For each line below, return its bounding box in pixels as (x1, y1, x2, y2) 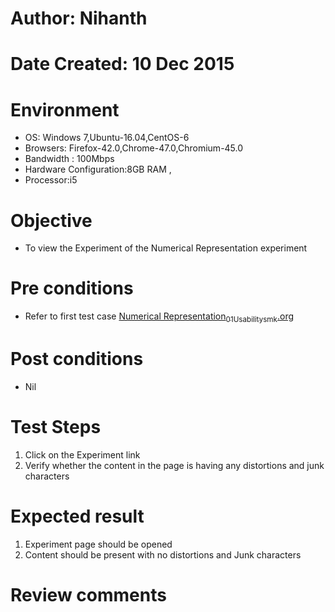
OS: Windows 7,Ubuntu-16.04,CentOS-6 (24, 132, 190, 144)
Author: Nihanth (10, 7, 148, 30)
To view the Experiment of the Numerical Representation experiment (24, 242, 308, 254)
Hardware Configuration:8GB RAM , (24, 163, 172, 176)
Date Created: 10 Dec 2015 (10, 53, 235, 76)
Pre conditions (10, 277, 134, 300)
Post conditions (10, 348, 144, 371)
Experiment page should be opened (24, 538, 173, 550)
